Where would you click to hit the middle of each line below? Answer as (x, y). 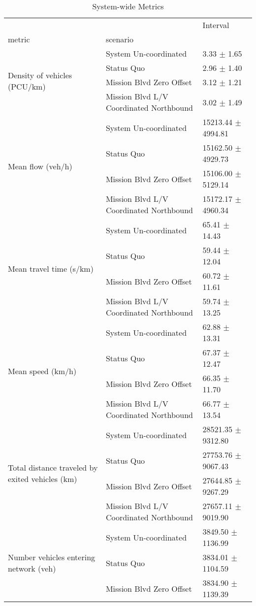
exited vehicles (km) (43, 479)
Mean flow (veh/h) (40, 166)
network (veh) (32, 568)
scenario (120, 39)
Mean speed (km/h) (42, 371)
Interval (216, 25)
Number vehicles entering (52, 557)
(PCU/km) (27, 86)
